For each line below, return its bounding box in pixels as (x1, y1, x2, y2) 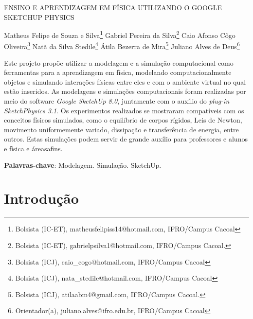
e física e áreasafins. (4, 143, 63, 154)
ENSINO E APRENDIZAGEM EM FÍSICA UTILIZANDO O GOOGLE (4, 2, 222, 12)
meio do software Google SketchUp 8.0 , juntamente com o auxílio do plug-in (4, 96, 230, 106)
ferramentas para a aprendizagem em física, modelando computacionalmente (4, 67, 232, 77)
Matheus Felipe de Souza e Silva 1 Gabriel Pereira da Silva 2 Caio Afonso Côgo (4, 29, 235, 40)
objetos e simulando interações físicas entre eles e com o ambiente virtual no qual (4, 76, 246, 87)
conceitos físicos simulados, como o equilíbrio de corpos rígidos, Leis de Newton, (4, 115, 242, 125)
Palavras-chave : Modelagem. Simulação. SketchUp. (4, 159, 162, 170)
